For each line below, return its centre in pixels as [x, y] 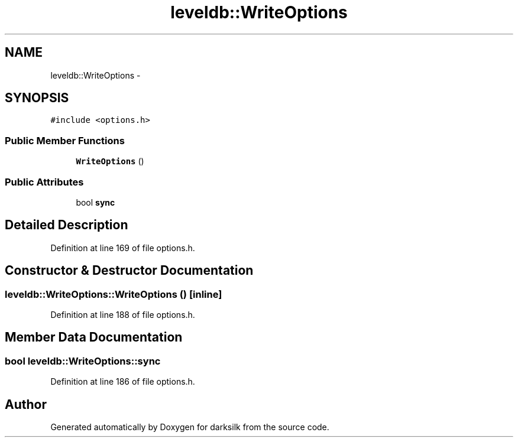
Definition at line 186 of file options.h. [123, 382]
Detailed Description [67, 225]
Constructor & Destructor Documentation [129, 271]
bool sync [95, 202]
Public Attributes [44, 182]
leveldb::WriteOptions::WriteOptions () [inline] [114, 294]
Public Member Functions [65, 140]
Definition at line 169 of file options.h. [123, 248]
